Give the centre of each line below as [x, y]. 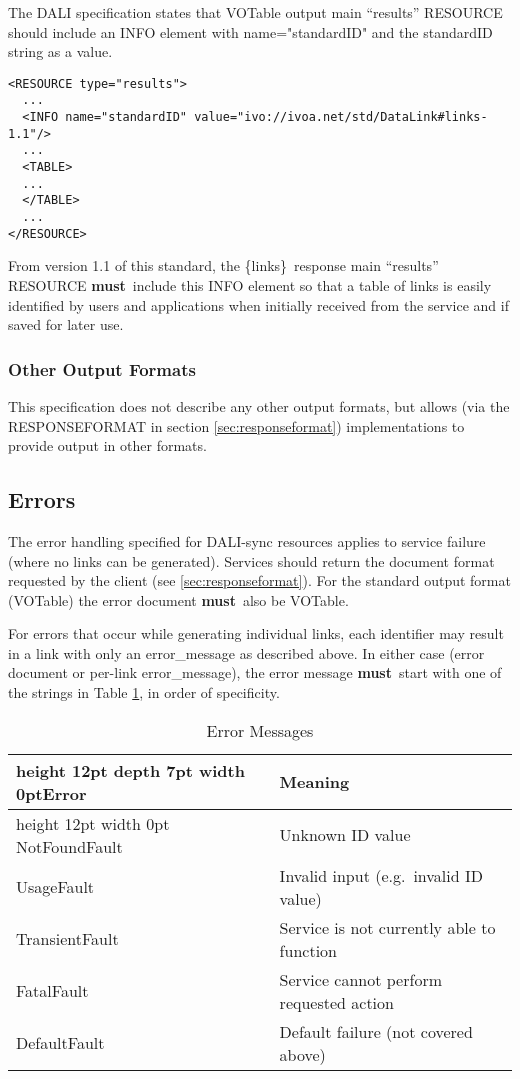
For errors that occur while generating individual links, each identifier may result [256, 633]
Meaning [314, 782]
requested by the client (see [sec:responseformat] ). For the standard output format [259, 580]
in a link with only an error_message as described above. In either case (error [246, 652]
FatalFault [52, 991]
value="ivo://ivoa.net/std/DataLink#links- [341, 117]
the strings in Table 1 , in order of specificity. [144, 692]
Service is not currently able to [387, 927]
